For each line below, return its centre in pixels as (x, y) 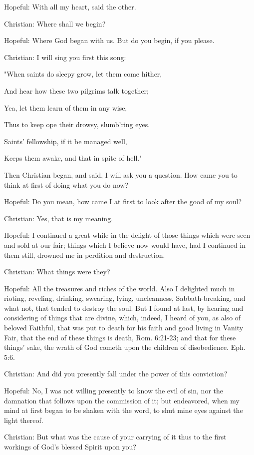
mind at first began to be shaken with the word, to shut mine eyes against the (124, 410)
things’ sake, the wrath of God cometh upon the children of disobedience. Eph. (125, 347)
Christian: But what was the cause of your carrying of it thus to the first (115, 437)
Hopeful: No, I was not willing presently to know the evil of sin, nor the (114, 391)
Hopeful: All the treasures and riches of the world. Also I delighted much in (120, 288)
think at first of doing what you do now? (66, 184)
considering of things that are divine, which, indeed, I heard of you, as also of (123, 318)
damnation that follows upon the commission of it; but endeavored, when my (122, 400)
